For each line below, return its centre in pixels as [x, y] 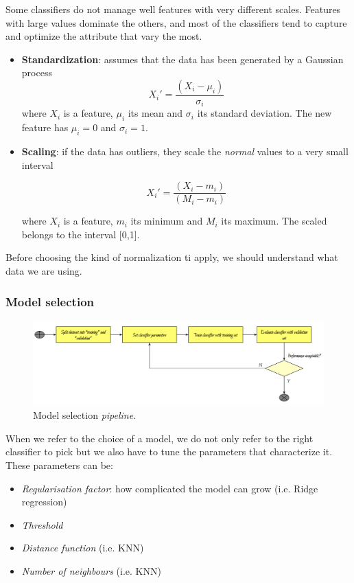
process [37, 72]
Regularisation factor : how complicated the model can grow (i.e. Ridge [170, 488]
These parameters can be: [59, 465]
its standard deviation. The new [264, 113]
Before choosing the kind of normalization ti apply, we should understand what [172, 257]
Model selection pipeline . [85, 415]
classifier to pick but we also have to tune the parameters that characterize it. [169, 451]
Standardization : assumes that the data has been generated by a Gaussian [182, 59]
